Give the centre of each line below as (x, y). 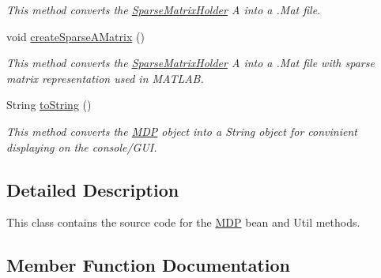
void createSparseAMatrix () (75, 36)
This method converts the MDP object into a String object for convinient (182, 131)
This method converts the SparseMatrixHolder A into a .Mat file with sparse (190, 63)
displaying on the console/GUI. (82, 147)
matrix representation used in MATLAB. (105, 78)
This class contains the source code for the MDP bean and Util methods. (183, 222)
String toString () (49, 105)
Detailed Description (93, 189)
